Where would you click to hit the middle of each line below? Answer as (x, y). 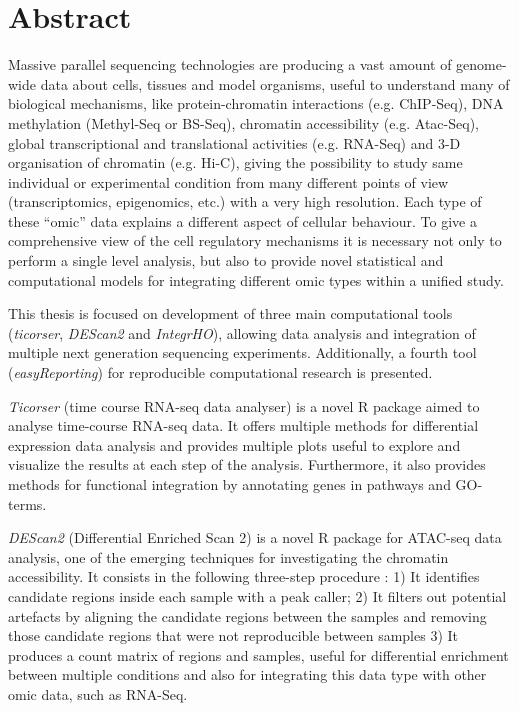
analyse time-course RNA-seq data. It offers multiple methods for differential (243, 425)
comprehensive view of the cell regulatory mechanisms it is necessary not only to (255, 240)
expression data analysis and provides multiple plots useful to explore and (234, 444)
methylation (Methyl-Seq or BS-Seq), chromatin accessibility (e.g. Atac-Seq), (243, 122)
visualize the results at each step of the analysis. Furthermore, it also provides (247, 464)
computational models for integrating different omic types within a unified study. (256, 279)
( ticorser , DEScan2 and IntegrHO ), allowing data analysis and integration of (242, 332)
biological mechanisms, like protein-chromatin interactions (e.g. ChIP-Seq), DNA (256, 103)
